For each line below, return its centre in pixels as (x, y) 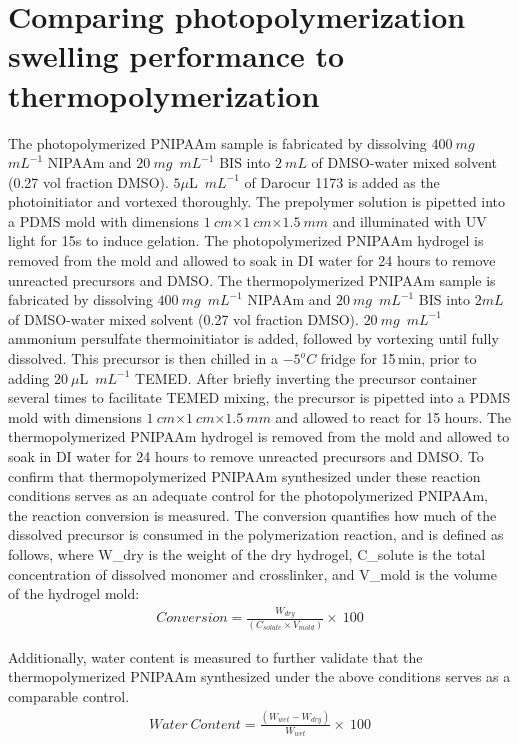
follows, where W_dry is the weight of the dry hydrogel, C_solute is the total (247, 553)
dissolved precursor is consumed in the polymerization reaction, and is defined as (256, 534)
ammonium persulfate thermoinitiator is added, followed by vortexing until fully (253, 338)
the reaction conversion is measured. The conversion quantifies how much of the (252, 514)
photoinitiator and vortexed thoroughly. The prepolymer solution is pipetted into (257, 201)
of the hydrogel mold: (74, 593)
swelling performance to (176, 55)
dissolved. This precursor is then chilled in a (143, 358)
